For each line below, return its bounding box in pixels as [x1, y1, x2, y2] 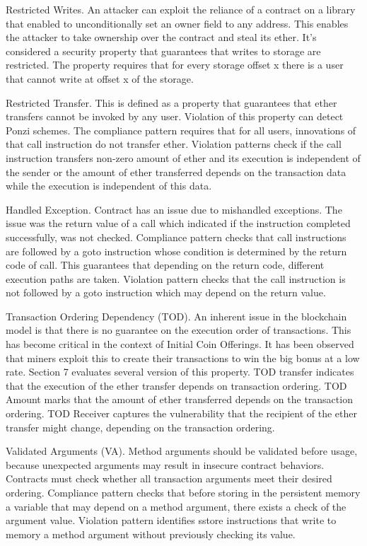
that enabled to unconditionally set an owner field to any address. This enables [6, 16, 349, 30]
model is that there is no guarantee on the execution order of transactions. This [6, 323, 351, 337]
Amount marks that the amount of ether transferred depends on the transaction [6, 392, 353, 407]
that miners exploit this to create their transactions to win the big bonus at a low [6, 350, 360, 365]
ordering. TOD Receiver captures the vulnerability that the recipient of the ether [6, 406, 357, 421]
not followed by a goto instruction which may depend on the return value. [6, 285, 326, 300]
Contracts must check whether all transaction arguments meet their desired [6, 471, 332, 486]
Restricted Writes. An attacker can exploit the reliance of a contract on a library [6, 2, 356, 16]
